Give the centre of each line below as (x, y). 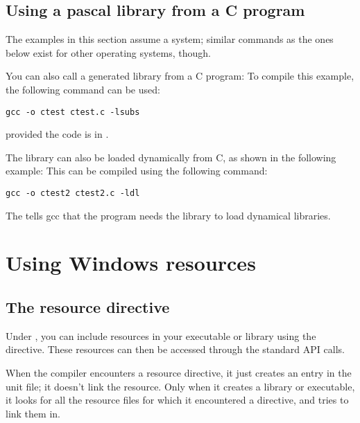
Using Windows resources (131, 263)
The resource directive (88, 307)
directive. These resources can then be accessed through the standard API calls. (175, 349)
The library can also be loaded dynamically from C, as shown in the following (171, 157)
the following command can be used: (83, 89)
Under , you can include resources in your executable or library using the (161, 335)
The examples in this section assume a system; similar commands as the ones (170, 39)
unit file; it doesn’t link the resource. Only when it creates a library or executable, (180, 386)
